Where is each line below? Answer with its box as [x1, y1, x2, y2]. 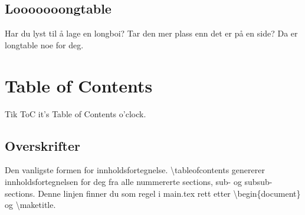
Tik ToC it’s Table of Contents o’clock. [5, 107, 146, 120]
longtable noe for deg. [5, 38, 84, 51]
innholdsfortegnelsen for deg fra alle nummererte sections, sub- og [5, 175, 242, 187]
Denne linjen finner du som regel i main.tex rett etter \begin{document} [38, 187, 301, 199]
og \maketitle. [5, 199, 56, 211]
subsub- [244, 175, 273, 187]
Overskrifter [5, 136, 80, 154]
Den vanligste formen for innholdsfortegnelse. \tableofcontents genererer [5, 164, 265, 176]
